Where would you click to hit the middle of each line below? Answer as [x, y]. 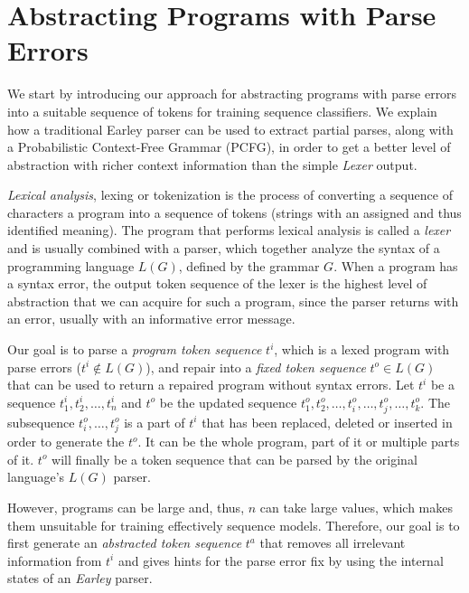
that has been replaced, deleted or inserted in [327, 422]
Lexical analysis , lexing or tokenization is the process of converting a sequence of [230, 195]
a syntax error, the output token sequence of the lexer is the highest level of [217, 283]
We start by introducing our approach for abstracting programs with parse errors [232, 94]
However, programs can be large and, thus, [126, 508]
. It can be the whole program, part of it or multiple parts [299, 442]
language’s [36, 477]
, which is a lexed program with [362, 349]
